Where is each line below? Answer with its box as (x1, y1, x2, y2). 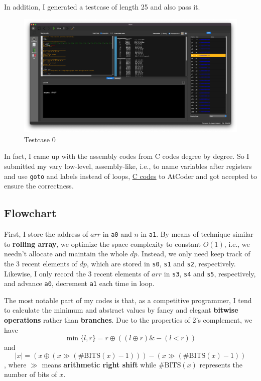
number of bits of (4, 369, 57, 379)
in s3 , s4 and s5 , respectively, (164, 268, 256, 278)
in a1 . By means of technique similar (141, 229, 253, 239)
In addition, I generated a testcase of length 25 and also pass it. (4, 2, 200, 12)
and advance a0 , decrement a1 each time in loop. (4, 278, 155, 289)
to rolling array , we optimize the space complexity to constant (4, 238, 201, 249)
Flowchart (4, 205, 57, 221)
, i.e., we (224, 238, 250, 249)
